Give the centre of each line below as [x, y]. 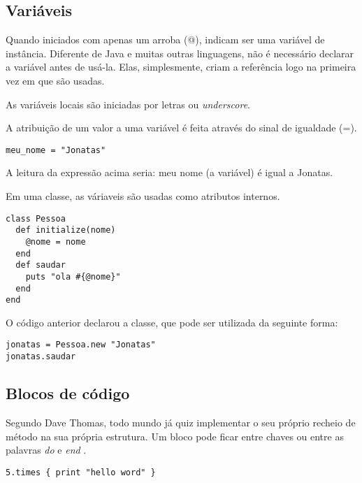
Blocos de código [68, 393]
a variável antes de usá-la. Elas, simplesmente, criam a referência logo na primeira [181, 67]
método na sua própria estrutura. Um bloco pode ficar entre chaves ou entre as [175, 436]
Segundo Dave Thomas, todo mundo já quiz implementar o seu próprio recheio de [181, 422]
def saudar [41, 265]
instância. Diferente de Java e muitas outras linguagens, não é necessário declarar [180, 53]
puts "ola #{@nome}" [73, 276]
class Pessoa [36, 218]
